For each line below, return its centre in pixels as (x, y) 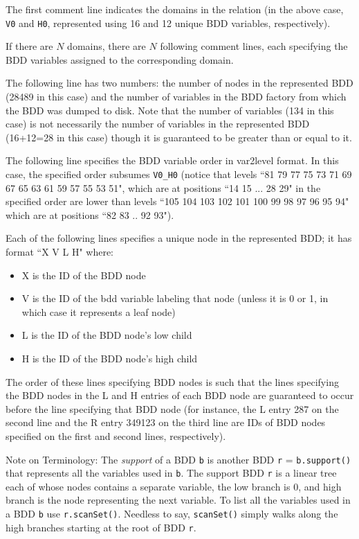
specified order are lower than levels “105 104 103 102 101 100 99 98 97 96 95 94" (177, 201)
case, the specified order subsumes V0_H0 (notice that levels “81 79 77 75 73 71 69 (179, 174)
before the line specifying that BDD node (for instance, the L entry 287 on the (172, 408)
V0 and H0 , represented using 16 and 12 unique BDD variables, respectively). (168, 23)
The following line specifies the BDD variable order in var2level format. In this (172, 160)
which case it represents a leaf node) (99, 311)
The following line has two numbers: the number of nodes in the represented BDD (179, 83)
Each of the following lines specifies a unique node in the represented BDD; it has (179, 238)
